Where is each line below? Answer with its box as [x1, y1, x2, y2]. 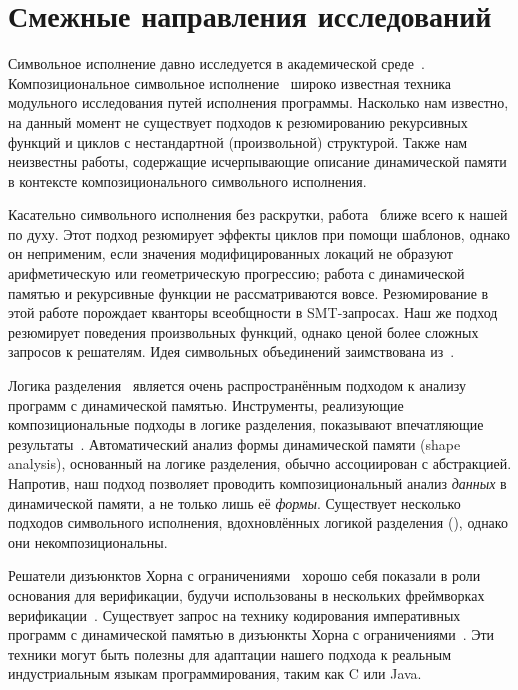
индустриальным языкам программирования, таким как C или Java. [8, 663, 422, 684]
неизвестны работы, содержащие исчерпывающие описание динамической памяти [8, 151, 507, 172]
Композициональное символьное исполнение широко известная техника [8, 72, 452, 93]
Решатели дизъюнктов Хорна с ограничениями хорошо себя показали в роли [8, 565, 481, 586]
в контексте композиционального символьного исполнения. [8, 170, 367, 191]
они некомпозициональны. [8, 531, 168, 552]
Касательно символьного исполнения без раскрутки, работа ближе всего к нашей [8, 204, 508, 225]
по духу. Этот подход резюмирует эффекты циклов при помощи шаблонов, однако [8, 223, 510, 244]
